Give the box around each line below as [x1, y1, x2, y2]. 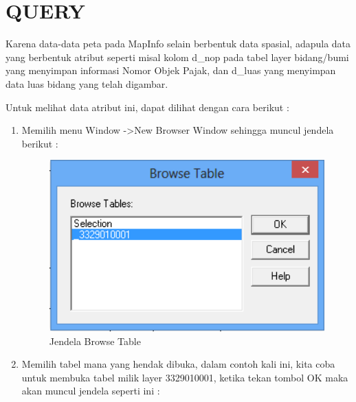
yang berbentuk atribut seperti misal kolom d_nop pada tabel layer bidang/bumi [5, 49, 349, 64]
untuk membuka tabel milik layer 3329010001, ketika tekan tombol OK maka [21, 370, 348, 384]
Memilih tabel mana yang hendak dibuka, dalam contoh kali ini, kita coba [21, 357, 335, 371]
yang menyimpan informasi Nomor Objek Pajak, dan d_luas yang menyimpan [5, 63, 336, 78]
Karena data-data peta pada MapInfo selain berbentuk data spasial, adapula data [5, 36, 351, 51]
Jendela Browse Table [49, 333, 141, 348]
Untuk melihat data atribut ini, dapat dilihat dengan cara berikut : [5, 99, 289, 114]
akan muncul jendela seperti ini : [21, 383, 160, 398]
